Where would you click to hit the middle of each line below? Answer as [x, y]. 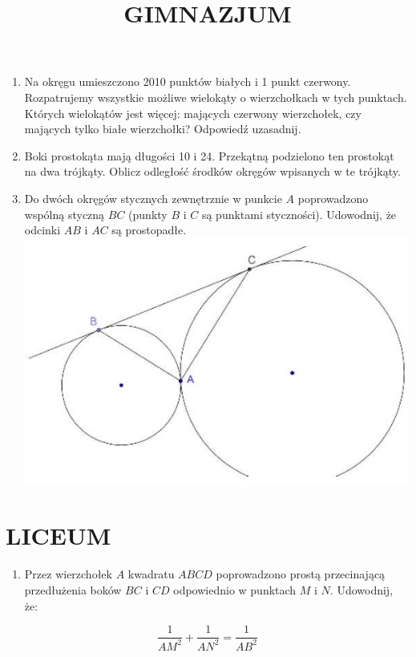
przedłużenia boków [73, 589]
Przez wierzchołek [68, 574]
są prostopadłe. [149, 230]
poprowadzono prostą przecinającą [301, 574]
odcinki [42, 230]
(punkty [148, 214]
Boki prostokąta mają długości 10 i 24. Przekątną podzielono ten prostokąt [209, 155]
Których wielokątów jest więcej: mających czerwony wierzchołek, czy [193, 113]
